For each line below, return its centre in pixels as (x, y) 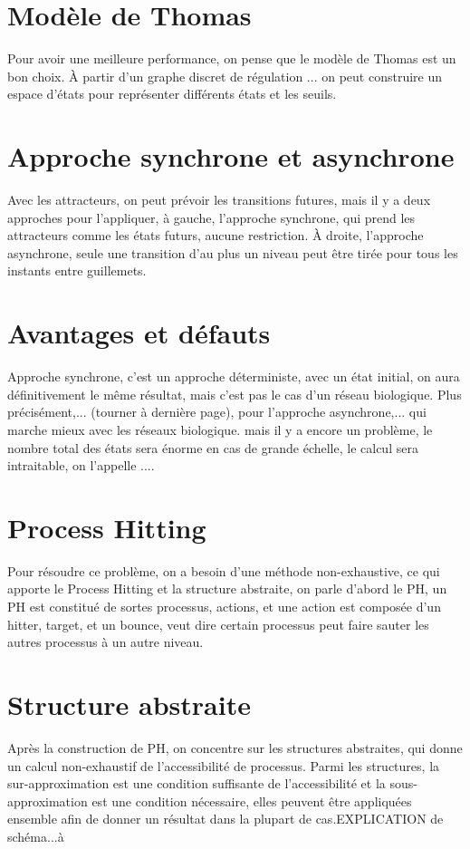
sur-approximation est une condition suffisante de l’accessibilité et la (197, 783)
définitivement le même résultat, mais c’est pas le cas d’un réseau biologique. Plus (235, 394)
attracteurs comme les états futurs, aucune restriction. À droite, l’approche (216, 235)
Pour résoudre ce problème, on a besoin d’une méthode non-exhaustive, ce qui (224, 570)
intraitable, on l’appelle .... (81, 465)
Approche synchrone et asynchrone (231, 156)
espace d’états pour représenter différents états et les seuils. (172, 94)
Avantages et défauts (139, 333)
